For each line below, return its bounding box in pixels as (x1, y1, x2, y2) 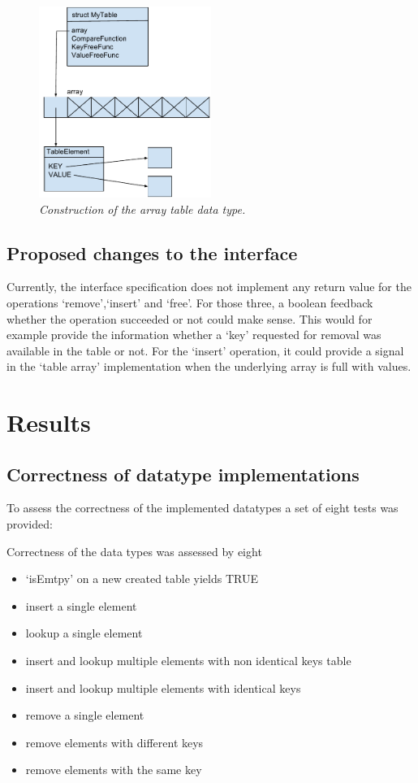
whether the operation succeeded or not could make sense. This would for (6, 310, 373, 327)
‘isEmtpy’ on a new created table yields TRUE (25, 570, 258, 587)
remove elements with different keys (25, 733, 204, 750)
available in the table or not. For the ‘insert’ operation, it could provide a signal (6, 341, 404, 359)
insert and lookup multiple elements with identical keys (25, 679, 301, 696)
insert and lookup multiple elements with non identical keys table (25, 652, 351, 669)
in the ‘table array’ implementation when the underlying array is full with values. (6, 358, 412, 375)
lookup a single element (25, 624, 143, 642)
